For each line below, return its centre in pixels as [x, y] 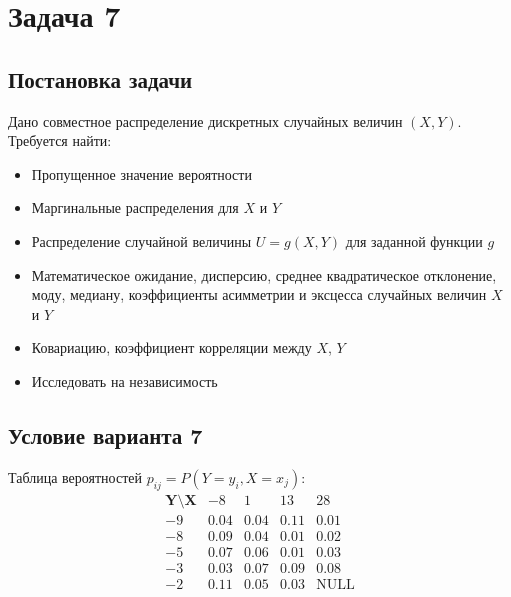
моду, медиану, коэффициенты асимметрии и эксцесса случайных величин [259, 294]
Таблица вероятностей [75, 476]
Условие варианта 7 [105, 434]
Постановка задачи [100, 78]
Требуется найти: [60, 140]
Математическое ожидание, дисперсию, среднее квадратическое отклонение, [264, 274]
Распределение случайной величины [141, 240]
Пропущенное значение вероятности [141, 173]
